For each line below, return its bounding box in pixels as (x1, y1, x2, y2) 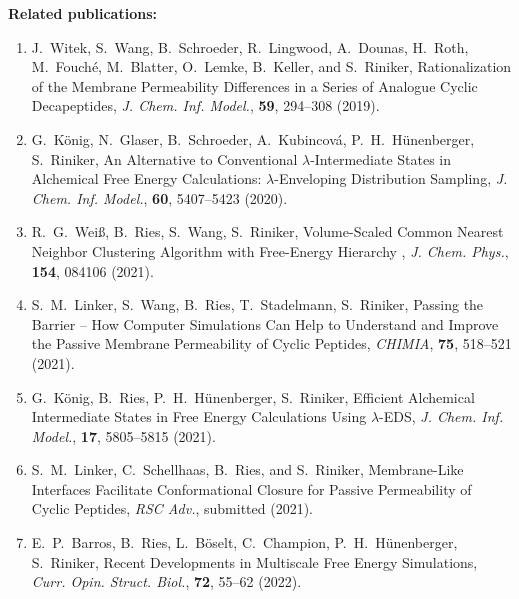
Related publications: (8, 3, 157, 23)
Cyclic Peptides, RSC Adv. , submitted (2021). (31, 498, 313, 519)
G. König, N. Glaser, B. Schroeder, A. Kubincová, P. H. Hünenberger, (31, 128, 475, 149)
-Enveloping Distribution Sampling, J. (274, 168, 508, 189)
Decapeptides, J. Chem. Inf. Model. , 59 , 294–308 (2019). (31, 95, 380, 116)
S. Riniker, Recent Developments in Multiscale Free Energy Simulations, (31, 551, 478, 572)
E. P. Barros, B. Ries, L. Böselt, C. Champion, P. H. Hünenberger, (31, 532, 458, 553)
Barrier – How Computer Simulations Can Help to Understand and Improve (31, 313, 499, 334)
